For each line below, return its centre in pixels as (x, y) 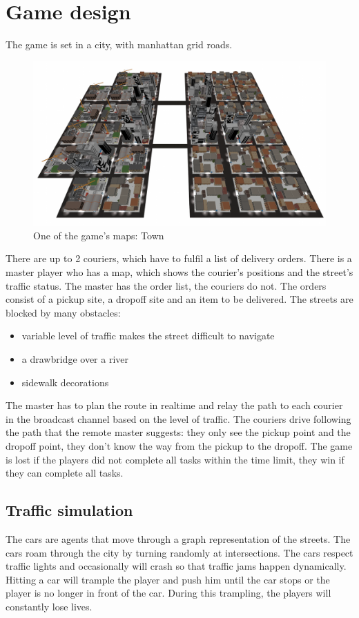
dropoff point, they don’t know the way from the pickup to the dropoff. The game (179, 445)
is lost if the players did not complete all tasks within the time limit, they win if (175, 459)
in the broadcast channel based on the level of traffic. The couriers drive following (178, 418)
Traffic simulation (69, 510)
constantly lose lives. (49, 606)
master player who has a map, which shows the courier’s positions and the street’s (179, 272)
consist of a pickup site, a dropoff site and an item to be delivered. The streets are (179, 299)
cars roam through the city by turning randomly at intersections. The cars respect (179, 552)
